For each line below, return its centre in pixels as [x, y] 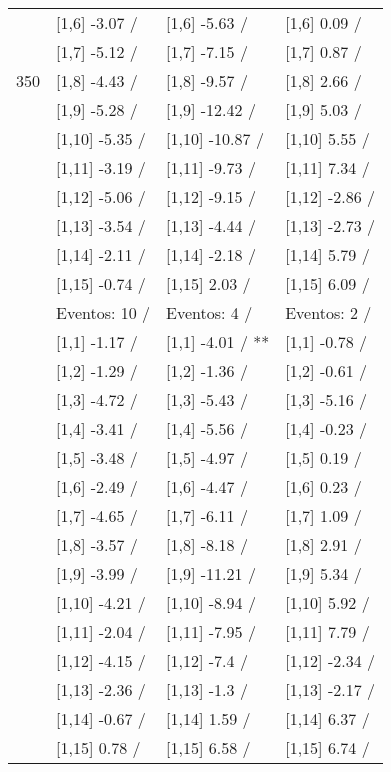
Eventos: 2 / [328, 312]
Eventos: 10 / [103, 312]
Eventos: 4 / [209, 312]
